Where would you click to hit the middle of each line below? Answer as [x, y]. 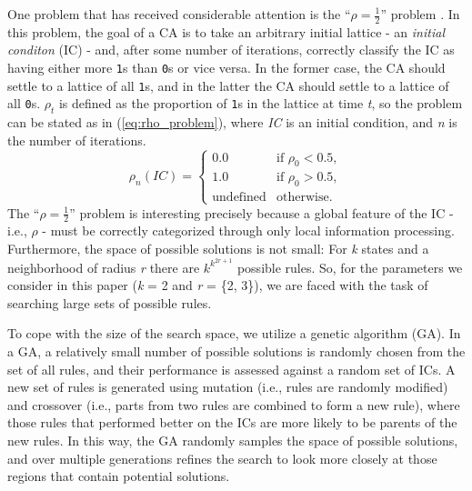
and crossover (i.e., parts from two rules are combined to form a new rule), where [234, 404]
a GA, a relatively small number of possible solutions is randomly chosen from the [236, 351]
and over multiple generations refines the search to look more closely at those [222, 458]
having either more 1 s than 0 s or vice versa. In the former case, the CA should [226, 68]
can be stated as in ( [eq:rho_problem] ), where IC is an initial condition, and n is [232, 122]
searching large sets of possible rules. [110, 302]
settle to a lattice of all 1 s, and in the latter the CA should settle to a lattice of [228, 85]
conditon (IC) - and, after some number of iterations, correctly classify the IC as [231, 50]
